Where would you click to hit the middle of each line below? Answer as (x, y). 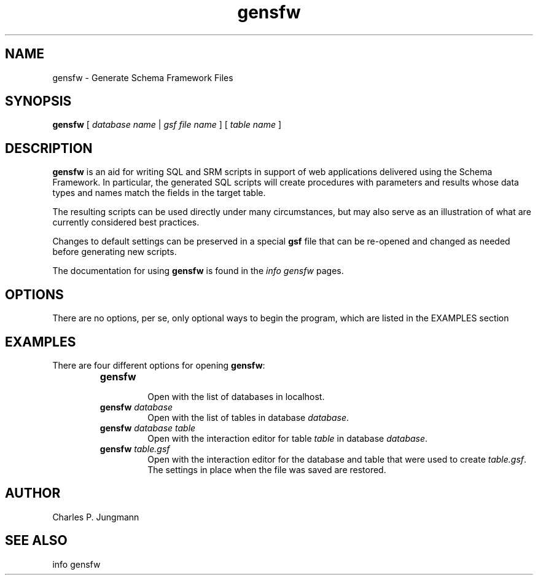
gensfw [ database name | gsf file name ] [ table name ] (167, 125)
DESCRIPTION (49, 148)
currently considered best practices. (126, 222)
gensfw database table (148, 428)
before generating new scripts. (115, 252)
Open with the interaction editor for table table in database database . (288, 438)
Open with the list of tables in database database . (248, 417)
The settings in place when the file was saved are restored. (267, 469)
